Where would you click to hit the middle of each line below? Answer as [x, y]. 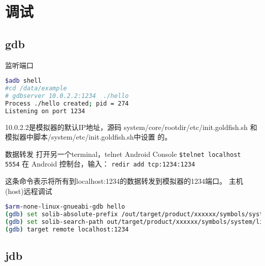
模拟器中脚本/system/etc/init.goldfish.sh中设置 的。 [89, 137]
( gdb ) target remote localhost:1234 [67, 229]
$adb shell [23, 81]
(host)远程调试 [29, 191]
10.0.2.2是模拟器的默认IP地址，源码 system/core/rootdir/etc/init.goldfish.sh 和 [131, 127]
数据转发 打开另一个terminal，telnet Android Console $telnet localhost [123, 154]
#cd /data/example [36, 89]
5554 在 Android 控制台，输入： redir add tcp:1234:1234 [100, 164]
